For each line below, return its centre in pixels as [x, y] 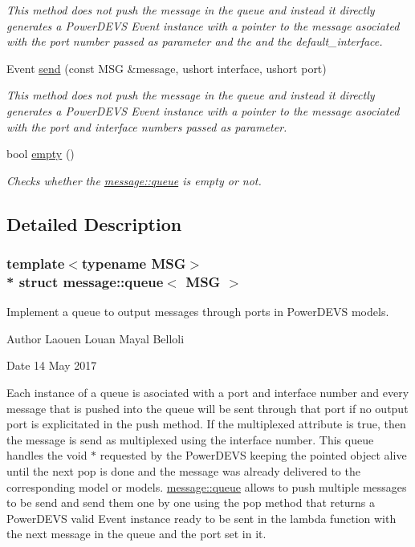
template [36, 263]
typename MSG [134, 263]
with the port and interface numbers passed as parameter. [147, 126]
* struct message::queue [85, 281]
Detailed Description [94, 223]
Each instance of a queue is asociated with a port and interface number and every [208, 393]
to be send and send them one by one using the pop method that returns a [191, 502]
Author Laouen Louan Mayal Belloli [96, 338]
